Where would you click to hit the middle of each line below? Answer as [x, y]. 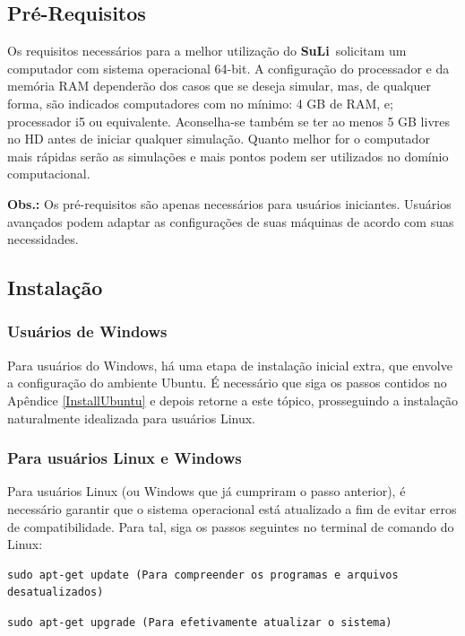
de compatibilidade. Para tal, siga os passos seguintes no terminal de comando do [231, 526]
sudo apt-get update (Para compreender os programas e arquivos [203, 575]
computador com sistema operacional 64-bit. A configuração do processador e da [228, 68]
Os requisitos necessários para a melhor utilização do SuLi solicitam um [207, 51]
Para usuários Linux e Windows [125, 458]
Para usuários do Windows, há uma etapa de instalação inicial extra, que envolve [230, 365]
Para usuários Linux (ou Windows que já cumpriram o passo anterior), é [207, 491]
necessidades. [43, 239]
